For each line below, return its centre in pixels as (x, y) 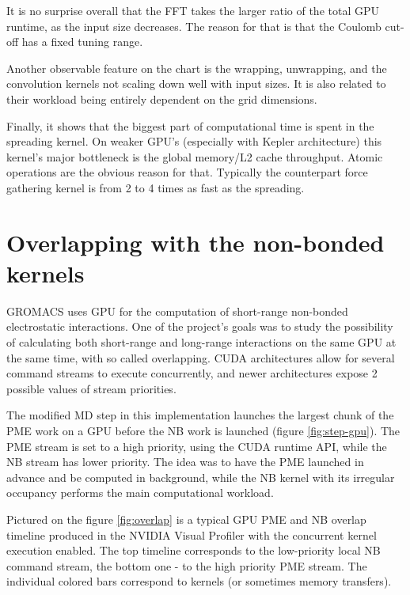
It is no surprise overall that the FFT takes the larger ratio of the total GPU (193, 10)
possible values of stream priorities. (91, 388)
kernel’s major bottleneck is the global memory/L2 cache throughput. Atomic (195, 156)
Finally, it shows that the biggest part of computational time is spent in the (190, 125)
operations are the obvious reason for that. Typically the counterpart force (187, 172)
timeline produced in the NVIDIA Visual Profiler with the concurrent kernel (192, 534)
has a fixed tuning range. (82, 42)
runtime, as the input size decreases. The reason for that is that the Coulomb (194, 26)
